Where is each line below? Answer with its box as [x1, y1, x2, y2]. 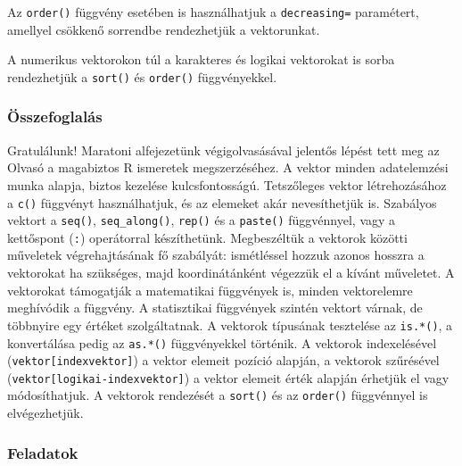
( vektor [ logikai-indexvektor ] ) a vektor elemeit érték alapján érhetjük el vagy [7, 368, 450, 387]
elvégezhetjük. [7, 404, 84, 422]
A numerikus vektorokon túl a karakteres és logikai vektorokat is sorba [7, 50, 395, 69]
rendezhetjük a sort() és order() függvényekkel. [7, 67, 277, 86]
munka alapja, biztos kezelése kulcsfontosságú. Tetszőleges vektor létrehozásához [7, 175, 447, 194]
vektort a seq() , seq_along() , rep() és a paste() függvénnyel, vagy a [7, 211, 396, 229]
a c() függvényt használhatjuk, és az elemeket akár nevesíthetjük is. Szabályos [7, 193, 437, 212]
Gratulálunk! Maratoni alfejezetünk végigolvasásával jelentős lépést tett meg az [7, 140, 440, 159]
